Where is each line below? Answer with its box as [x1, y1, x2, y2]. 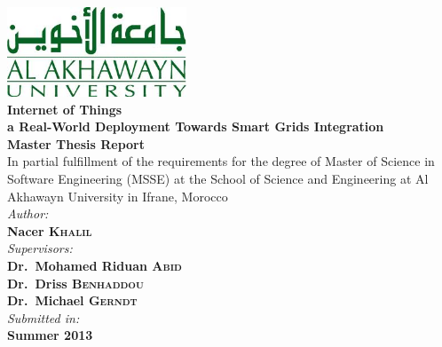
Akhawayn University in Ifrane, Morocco [7, 186, 228, 205]
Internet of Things [7, 99, 122, 118]
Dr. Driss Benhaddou [7, 273, 144, 292]
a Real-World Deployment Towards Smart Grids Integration [7, 117, 384, 136]
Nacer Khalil [7, 221, 92, 240]
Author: [7, 204, 49, 223]
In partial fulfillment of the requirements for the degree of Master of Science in [7, 152, 435, 170]
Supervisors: [7, 239, 73, 257]
